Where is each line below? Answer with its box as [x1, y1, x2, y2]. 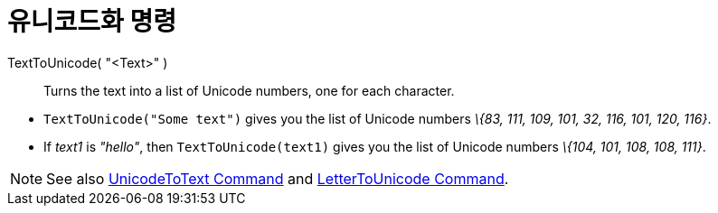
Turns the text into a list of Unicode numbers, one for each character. [43, 82, 455, 98]
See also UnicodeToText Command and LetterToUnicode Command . [46, 169, 509, 188]
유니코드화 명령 [7, 6, 176, 37]
